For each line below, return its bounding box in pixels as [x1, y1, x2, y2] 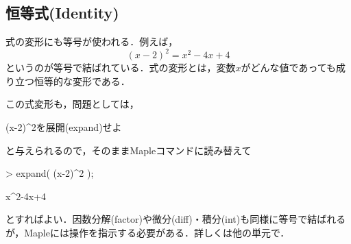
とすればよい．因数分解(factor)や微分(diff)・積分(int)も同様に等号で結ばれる [5, 212, 346, 226]
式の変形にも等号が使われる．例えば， [5, 34, 178, 49]
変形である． [72, 73, 130, 88]
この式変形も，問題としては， [5, 97, 139, 111]
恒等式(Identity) [5, 2, 119, 23]
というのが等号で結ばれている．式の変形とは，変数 [5, 60, 236, 75]
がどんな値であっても [241, 60, 337, 75]
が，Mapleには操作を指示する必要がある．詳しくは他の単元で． [5, 225, 290, 240]
